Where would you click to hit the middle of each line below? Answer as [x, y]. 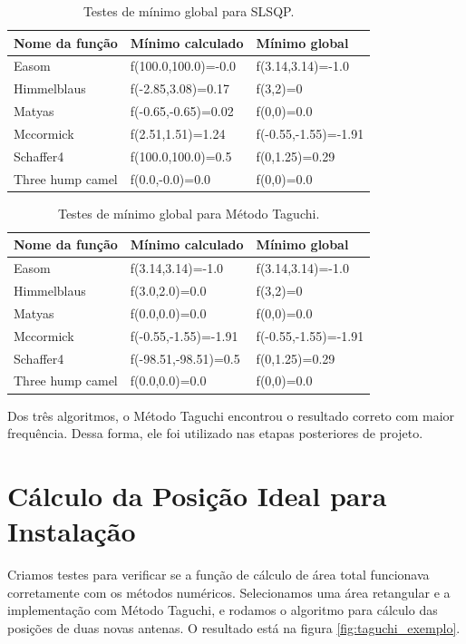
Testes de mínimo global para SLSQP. [189, 11]
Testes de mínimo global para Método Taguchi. [189, 213]
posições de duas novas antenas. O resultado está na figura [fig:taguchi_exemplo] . [234, 627]
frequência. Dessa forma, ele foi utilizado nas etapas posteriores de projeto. [215, 433]
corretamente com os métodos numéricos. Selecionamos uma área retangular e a [229, 592]
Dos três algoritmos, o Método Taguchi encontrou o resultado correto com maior [231, 415]
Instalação [72, 531]
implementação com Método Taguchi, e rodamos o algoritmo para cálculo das [223, 610]
